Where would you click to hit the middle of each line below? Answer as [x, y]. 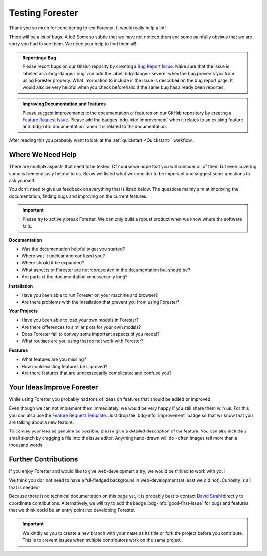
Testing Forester [44, 13]
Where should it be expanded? [53, 263]
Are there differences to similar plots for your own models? [81, 327]
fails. [27, 226]
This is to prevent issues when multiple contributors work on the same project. [102, 540]
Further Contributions [44, 459]
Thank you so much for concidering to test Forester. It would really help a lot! [88, 28]
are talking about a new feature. [42, 422]
